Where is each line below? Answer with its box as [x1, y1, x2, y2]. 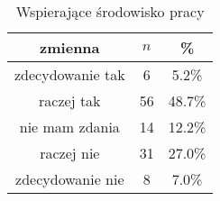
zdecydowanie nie [15, 169, 124, 189]
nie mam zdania [19, 116, 120, 137]
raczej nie [40, 142, 100, 163]
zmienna [40, 37, 100, 58]
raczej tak [39, 90, 101, 111]
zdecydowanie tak [14, 64, 125, 85]
